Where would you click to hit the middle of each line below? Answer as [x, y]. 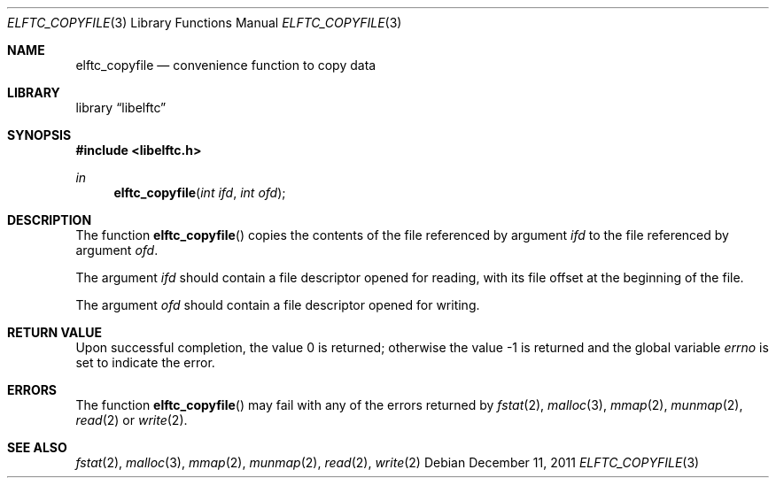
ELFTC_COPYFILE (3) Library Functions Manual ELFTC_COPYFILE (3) [205, 23]
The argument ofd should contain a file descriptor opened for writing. [278, 305]
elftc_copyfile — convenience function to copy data [226, 65]
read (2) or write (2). [132, 420]
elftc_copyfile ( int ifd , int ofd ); [200, 192]
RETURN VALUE [54, 332]
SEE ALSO [37, 447]
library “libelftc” [121, 108]
